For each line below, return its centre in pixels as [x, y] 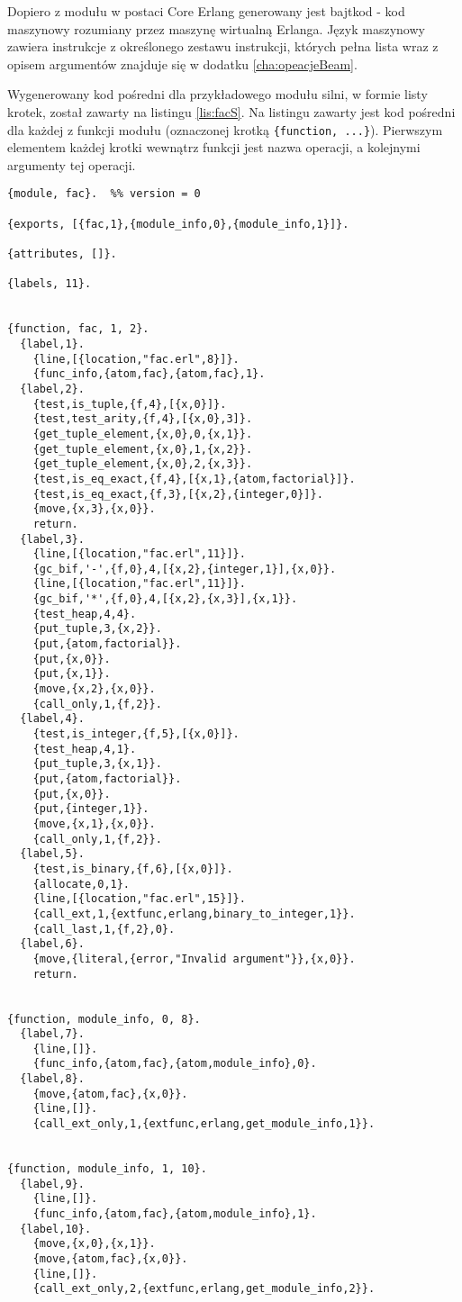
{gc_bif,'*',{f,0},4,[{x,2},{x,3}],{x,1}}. [165, 599]
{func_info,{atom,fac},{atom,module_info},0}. [175, 1064]
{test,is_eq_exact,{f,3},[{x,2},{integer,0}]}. [178, 494]
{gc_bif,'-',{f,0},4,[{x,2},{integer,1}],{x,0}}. [185, 569]
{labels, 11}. [50, 284]
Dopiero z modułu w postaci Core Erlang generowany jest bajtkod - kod [206, 11]
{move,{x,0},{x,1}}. [94, 1244]
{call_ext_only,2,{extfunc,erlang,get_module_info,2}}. [204, 1289]
